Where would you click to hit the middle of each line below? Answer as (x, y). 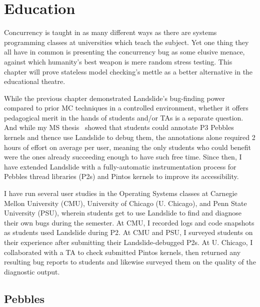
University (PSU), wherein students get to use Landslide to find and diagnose (123, 213)
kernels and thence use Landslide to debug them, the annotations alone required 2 (130, 137)
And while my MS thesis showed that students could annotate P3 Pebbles (119, 127)
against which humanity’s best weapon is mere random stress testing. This (118, 61)
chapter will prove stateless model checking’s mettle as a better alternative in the (128, 71)
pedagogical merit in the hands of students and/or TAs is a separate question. (124, 117)
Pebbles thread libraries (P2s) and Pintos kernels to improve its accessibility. (121, 176)
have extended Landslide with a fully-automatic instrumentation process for (120, 166)
